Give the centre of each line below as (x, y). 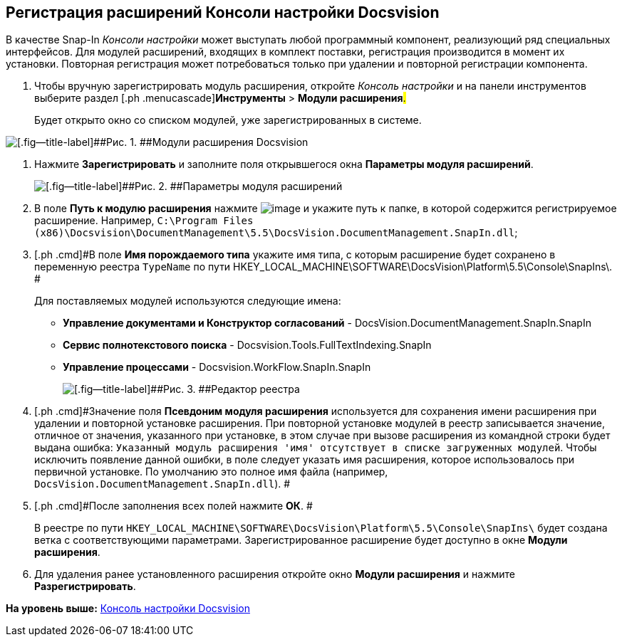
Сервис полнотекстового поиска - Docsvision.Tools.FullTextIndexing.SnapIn (247, 345)
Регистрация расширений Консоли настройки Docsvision (223, 12)
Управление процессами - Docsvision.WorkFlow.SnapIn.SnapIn (217, 367)
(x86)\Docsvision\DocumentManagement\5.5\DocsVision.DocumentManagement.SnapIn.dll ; (276, 233)
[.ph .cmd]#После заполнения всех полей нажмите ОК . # (173, 506)
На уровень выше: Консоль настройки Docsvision (128, 609)
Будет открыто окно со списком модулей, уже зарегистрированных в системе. (228, 120)
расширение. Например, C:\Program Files (144, 221)
